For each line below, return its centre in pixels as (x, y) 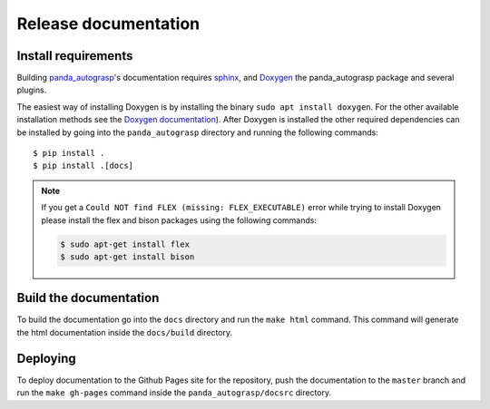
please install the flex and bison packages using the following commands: (179, 220)
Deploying (46, 358)
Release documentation (108, 24)
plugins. (32, 90)
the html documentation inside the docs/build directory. (125, 332)
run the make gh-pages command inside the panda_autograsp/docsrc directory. (174, 393)
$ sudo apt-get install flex (125, 244)
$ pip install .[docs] (83, 166)
